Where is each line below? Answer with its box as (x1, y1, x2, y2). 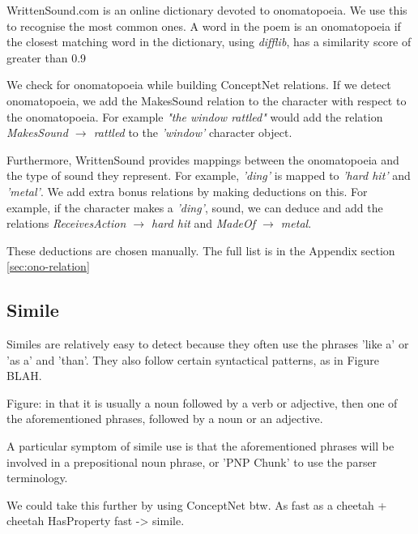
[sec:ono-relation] (6, 258, 90, 275)
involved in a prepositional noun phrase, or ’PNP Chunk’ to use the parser (6, 453, 377, 470)
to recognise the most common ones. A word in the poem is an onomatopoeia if (6, 17, 401, 34)
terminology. (6, 469, 68, 486)
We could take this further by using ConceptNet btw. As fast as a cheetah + (6, 496, 387, 513)
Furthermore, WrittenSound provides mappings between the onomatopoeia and (6, 151, 399, 168)
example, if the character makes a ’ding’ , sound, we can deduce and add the (6, 199, 383, 216)
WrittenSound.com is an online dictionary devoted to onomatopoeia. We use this (6, 2, 407, 18)
